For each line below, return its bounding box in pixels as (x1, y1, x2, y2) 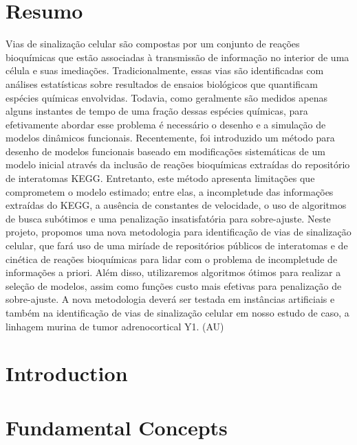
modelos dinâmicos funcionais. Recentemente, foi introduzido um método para (6, 130, 335, 145)
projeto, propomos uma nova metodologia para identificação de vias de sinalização (6, 225, 351, 239)
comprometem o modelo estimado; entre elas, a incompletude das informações (6, 184, 334, 198)
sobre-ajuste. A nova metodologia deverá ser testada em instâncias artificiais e (6, 292, 335, 306)
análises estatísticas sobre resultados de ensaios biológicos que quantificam (6, 76, 318, 91)
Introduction (6, 359, 128, 387)
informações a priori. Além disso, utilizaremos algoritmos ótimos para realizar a (6, 265, 341, 279)
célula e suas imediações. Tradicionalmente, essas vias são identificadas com (6, 63, 324, 78)
